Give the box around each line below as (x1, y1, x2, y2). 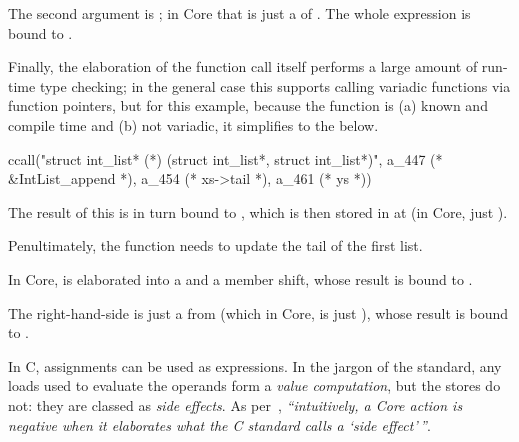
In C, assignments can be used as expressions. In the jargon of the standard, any (8, 355, 502, 376)
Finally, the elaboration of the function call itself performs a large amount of (8, 56, 478, 77)
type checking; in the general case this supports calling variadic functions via (39, 75, 511, 96)
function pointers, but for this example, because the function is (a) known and (8, 95, 488, 116)
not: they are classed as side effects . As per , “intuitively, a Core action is (8, 394, 463, 415)
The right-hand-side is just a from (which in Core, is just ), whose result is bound (8, 302, 509, 323)
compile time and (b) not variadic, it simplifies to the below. (8, 114, 379, 135)
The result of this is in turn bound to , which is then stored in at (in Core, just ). (8, 201, 508, 222)
